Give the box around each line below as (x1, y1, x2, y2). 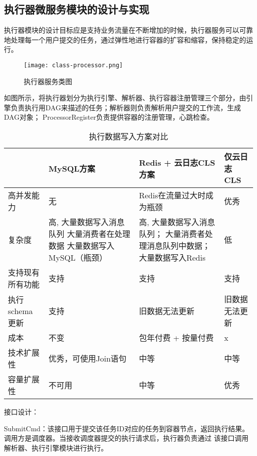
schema (8, 305, 33, 317)
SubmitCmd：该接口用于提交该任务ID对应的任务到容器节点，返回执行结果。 (4, 423, 249, 433)
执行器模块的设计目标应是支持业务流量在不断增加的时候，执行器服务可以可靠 (4, 25, 253, 35)
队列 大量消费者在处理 (48, 228, 130, 240)
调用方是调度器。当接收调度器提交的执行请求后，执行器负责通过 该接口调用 (4, 433, 249, 443)
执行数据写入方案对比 (88, 131, 168, 142)
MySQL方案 (48, 162, 95, 174)
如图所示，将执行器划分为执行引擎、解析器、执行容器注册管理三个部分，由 (4, 92, 246, 103)
